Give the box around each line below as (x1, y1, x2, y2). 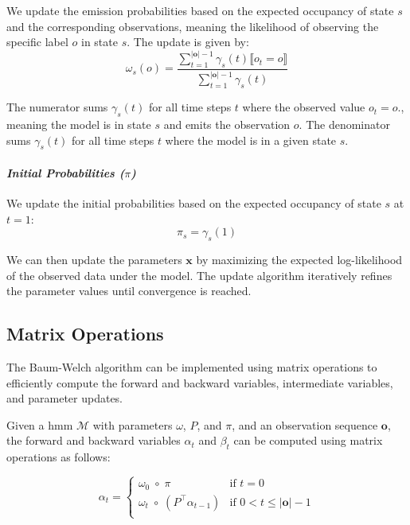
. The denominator (299, 115, 390, 132)
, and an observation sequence (232, 416, 378, 433)
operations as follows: (6, 449, 111, 465)
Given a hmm (6, 416, 73, 433)
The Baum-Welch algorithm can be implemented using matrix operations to (6, 359, 377, 375)
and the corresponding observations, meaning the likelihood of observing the (6, 17, 379, 34)
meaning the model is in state (6, 115, 151, 132)
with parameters (92, 416, 173, 433)
